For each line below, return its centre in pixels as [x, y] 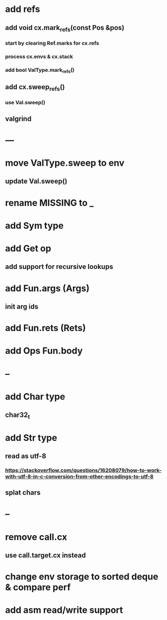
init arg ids [22, 306]
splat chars [23, 493]
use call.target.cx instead [45, 555]
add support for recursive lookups [59, 267]
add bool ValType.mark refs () [40, 70]
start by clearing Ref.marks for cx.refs [52, 43]
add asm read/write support [64, 610]
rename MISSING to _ [49, 203]
